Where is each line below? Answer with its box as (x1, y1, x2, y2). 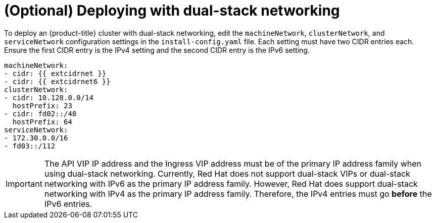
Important (6, 178, 42, 189)
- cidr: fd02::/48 (4, 109, 77, 118)
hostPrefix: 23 (12, 101, 72, 110)
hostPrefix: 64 (12, 117, 72, 126)
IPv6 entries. (44, 198, 92, 209)
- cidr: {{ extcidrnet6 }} (4, 77, 111, 86)
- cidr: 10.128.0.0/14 (4, 93, 94, 102)
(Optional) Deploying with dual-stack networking (4, 2, 340, 19)
